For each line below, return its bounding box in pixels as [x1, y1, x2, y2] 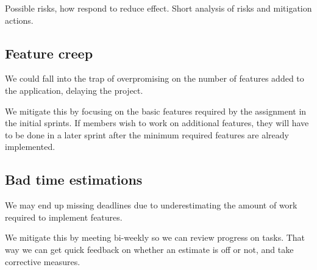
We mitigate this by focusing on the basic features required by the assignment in [5, 104, 307, 117]
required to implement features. [5, 210, 123, 223]
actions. [5, 13, 34, 26]
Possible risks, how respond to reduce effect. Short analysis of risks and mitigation [5, 2, 312, 14]
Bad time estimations [5, 170, 143, 189]
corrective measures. [5, 255, 80, 268]
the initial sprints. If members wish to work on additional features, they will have [5, 116, 309, 129]
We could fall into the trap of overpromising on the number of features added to [5, 72, 304, 85]
